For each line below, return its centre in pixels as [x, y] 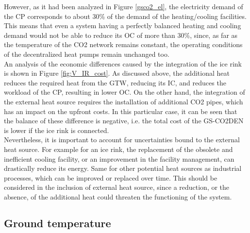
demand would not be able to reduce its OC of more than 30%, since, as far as [121, 35]
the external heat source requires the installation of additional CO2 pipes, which [124, 101]
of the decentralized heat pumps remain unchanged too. [87, 54]
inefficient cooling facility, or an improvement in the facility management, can [119, 158]
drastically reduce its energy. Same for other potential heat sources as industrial [123, 168]
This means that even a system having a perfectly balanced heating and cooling [123, 25]
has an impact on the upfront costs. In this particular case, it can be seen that [121, 111]
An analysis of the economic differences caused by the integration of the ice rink [123, 63]
